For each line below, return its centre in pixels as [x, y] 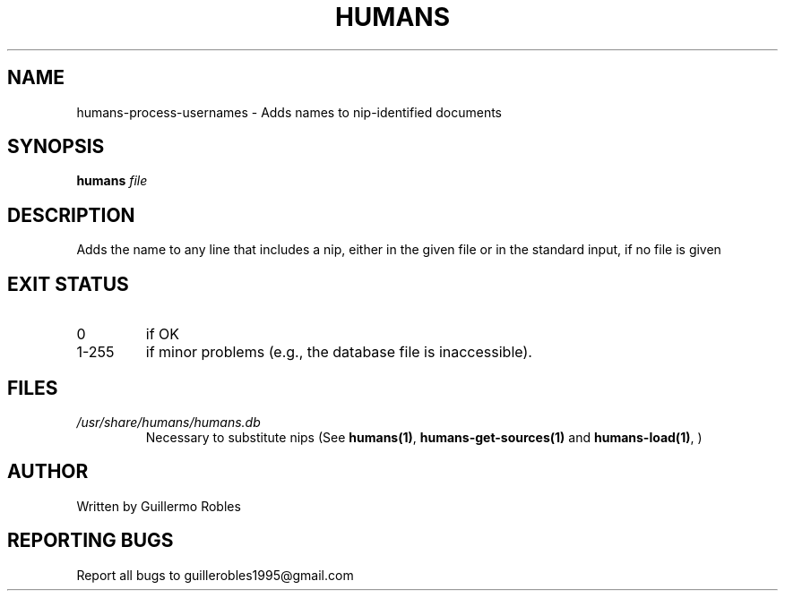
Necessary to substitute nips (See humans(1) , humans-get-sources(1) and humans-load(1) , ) [424, 437]
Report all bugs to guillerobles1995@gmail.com [215, 575]
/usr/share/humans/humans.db [168, 422]
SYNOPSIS [56, 147]
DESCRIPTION [71, 215]
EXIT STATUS [68, 284]
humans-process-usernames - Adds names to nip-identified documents [289, 112]
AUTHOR [48, 472]
